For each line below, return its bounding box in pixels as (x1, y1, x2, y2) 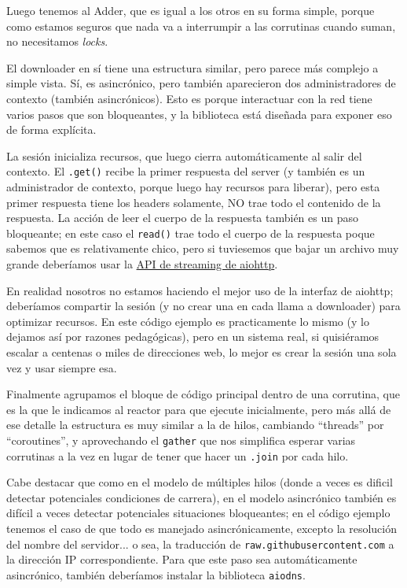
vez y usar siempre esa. (6, 359, 117, 375)
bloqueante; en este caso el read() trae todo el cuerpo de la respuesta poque (6, 224, 375, 241)
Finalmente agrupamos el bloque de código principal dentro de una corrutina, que (6, 386, 401, 402)
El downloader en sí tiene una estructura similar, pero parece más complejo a (6, 59, 379, 76)
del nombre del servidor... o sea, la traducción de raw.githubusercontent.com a (6, 535, 394, 552)
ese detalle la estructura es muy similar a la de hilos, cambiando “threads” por (6, 416, 384, 433)
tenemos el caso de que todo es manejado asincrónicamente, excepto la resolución (6, 520, 397, 537)
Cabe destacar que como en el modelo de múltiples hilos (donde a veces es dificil (6, 474, 393, 490)
